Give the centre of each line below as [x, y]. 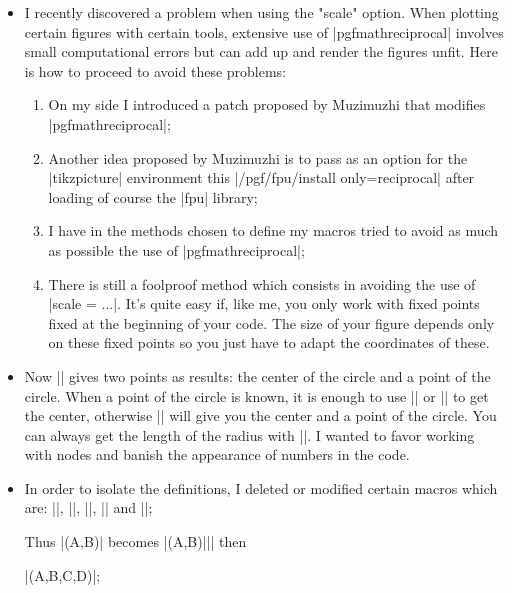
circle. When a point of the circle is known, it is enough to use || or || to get [256, 395]
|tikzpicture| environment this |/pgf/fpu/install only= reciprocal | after [261, 177]
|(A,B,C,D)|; [62, 574]
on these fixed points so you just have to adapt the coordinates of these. [269, 342]
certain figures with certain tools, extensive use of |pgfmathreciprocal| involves [264, 31]
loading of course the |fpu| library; [153, 196]
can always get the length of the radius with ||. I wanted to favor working [249, 434]
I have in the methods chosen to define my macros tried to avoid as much [273, 230]
